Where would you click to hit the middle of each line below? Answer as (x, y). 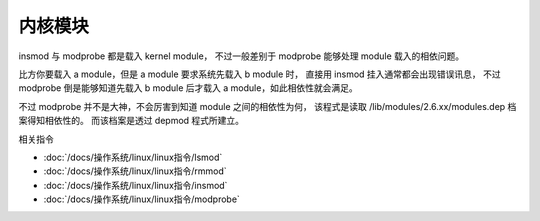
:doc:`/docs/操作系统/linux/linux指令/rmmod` (135, 171)
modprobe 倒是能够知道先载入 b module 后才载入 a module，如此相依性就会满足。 (188, 88)
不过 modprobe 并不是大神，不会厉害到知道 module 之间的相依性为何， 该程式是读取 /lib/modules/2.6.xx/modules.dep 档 (267, 106)
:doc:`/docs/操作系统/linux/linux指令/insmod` (135, 185)
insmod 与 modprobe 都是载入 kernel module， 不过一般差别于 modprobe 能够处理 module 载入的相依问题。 (241, 56)
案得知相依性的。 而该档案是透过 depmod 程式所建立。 (131, 121)
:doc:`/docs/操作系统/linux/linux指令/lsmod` (133, 157)
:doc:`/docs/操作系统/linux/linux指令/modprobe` (141, 199)
